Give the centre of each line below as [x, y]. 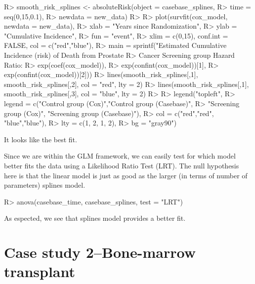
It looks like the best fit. [41, 139]
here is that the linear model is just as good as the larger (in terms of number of [126, 175]
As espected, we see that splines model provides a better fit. [95, 218]
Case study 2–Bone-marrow [100, 252]
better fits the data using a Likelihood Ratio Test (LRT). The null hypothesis [122, 165]
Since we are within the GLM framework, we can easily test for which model [120, 156]
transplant [40, 271]
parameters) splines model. [45, 185]
